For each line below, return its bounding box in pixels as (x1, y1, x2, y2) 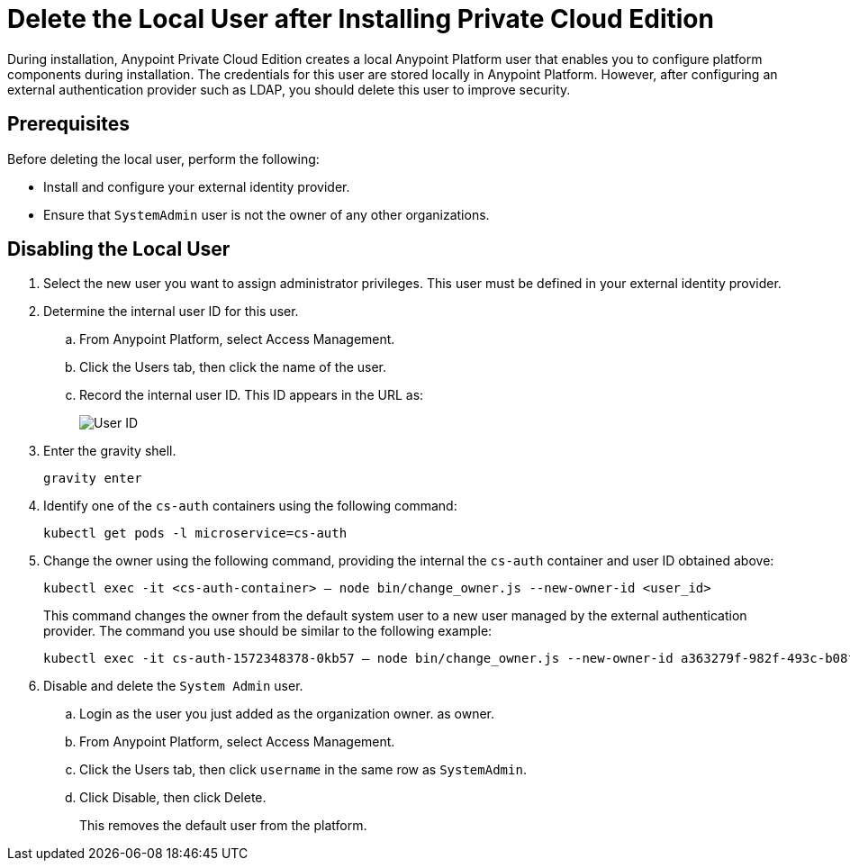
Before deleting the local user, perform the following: (7, 150, 320, 167)
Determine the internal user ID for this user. (43, 303, 299, 320)
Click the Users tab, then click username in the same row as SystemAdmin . (79, 762, 527, 778)
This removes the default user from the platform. (79, 818, 367, 834)
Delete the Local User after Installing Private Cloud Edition (7, 4, 714, 34)
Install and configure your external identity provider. (43, 178, 350, 194)
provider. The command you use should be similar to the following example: (43, 623, 493, 639)
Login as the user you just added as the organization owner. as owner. (79, 706, 495, 722)
